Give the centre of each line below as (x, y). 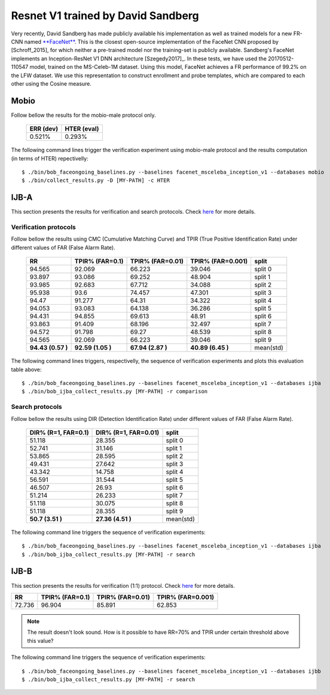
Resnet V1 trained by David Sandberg (105, 16)
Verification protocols (43, 227)
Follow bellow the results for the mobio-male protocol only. (84, 115)
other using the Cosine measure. (51, 83)
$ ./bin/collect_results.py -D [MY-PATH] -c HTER (96, 180)
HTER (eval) (82, 129)
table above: (26, 369)
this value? (40, 641)
